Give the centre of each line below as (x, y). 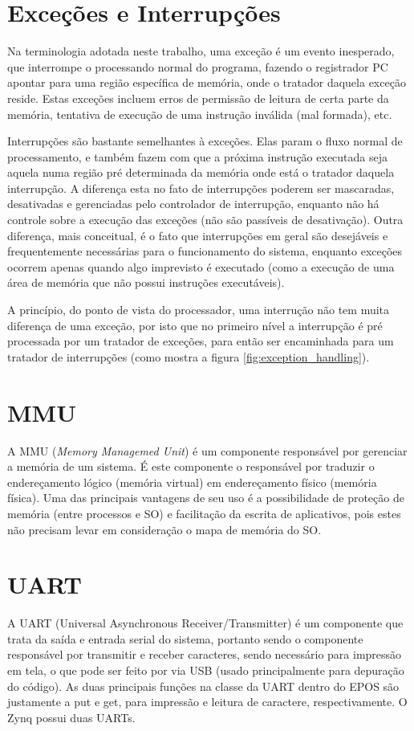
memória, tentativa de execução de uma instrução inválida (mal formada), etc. (200, 114)
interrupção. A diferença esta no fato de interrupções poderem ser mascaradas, (201, 188)
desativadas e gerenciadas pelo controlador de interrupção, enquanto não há (193, 204)
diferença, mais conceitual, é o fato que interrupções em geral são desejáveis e (198, 235)
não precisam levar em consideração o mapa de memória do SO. (164, 529)
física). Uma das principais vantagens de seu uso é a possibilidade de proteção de (206, 498)
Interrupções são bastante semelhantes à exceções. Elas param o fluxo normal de (205, 141)
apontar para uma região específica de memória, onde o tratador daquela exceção (207, 82)
